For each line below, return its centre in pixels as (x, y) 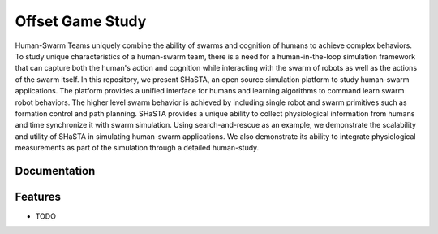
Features (38, 196)
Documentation (55, 171)
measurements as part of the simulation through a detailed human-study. (137, 148)
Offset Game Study (81, 21)
